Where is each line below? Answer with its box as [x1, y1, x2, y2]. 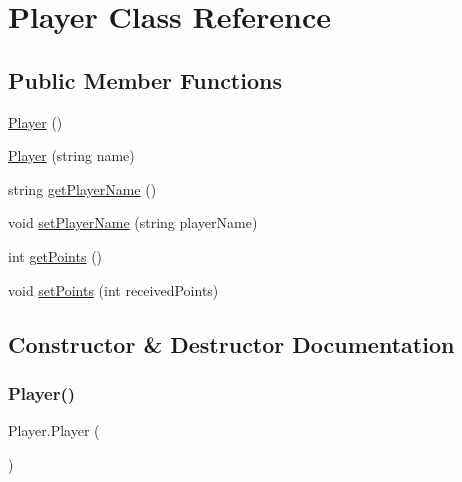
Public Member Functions [8, 64, 282, 95]
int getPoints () [8, 245, 103, 266]
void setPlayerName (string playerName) [8, 212, 258, 233]
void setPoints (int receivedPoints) [8, 279, 219, 300]
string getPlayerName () [8, 178, 157, 199]
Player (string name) [8, 145, 135, 166]
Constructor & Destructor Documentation [8, 328, 455, 359]
